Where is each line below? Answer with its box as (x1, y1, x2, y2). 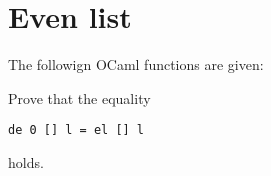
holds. (8, 151, 44, 172)
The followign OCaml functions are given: (8, 54, 264, 75)
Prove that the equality (8, 87, 151, 108)
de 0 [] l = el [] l (8, 123, 145, 138)
